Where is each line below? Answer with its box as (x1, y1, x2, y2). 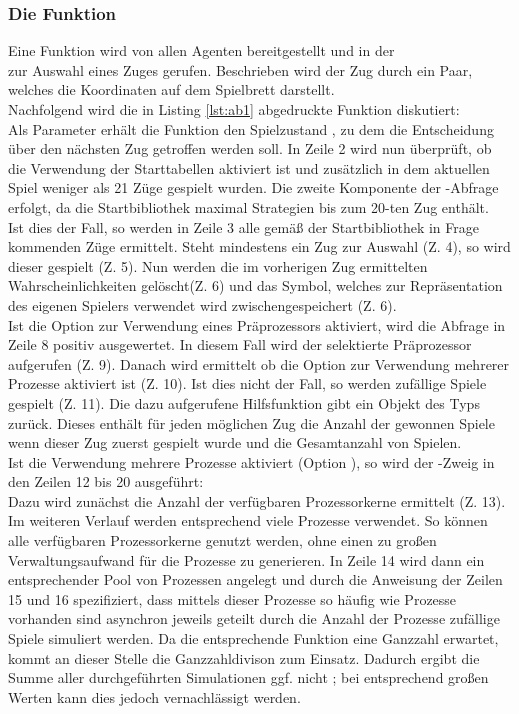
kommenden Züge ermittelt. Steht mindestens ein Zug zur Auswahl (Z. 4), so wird (8, 236, 511, 257)
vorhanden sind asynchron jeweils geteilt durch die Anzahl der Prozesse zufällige (8, 608, 500, 629)
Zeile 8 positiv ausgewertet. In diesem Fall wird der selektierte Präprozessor (8, 334, 472, 355)
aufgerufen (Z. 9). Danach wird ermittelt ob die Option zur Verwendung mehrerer (8, 353, 510, 374)
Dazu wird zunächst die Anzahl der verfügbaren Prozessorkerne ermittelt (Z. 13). (8, 490, 506, 511)
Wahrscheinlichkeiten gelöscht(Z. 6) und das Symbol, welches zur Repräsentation (8, 275, 503, 296)
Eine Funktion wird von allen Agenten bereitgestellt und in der (8, 40, 395, 61)
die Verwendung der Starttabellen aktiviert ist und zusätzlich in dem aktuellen (8, 157, 490, 178)
